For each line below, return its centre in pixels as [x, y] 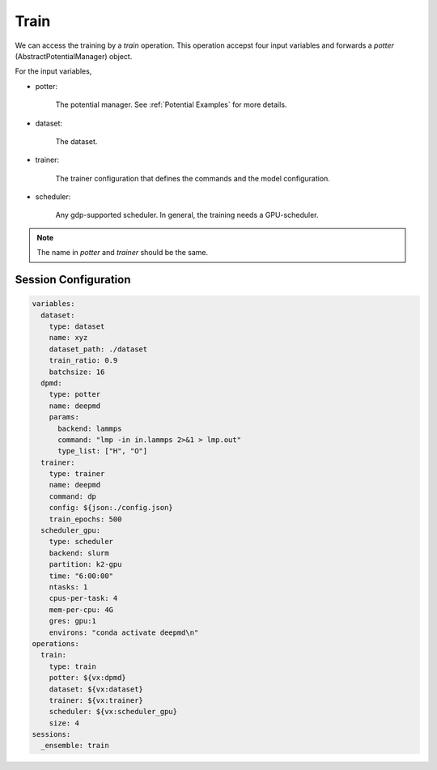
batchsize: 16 [77, 372]
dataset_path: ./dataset [98, 349]
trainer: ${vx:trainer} [96, 700]
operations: [56, 643]
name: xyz [68, 338]
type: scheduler [81, 542]
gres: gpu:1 [73, 621]
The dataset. [76, 141]
